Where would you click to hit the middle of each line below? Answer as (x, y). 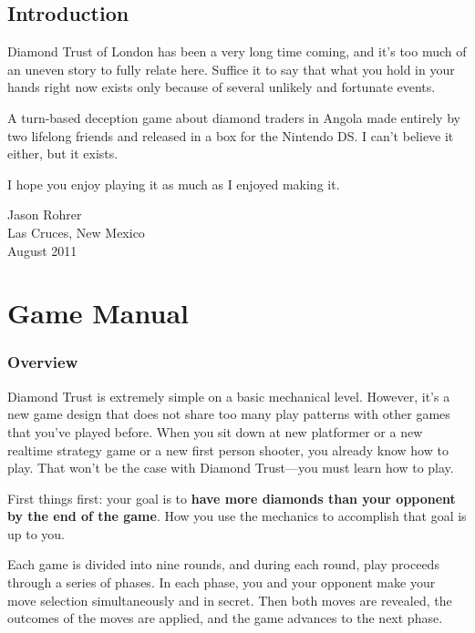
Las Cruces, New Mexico (76, 232)
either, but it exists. (63, 153)
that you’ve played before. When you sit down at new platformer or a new (215, 431)
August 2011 (42, 250)
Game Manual (98, 313)
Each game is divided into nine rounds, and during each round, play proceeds (223, 564)
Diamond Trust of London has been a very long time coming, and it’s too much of (237, 51)
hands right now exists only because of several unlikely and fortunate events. (222, 87)
